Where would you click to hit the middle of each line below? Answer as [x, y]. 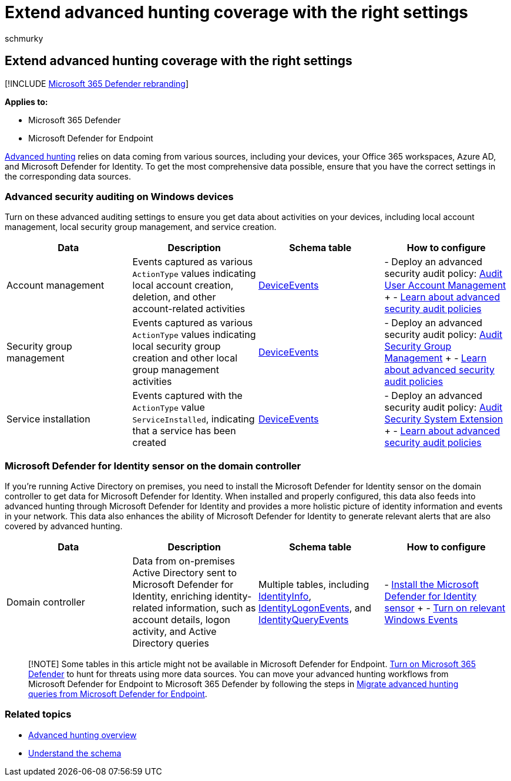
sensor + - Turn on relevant [445, 608]
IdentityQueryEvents [304, 620]
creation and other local [185, 358]
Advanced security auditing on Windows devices [119, 196]
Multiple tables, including [314, 585]
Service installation [48, 419]
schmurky [24, 38]
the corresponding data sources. [68, 176]
